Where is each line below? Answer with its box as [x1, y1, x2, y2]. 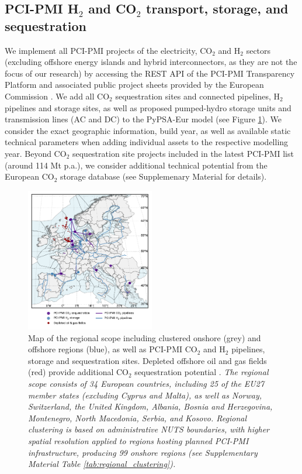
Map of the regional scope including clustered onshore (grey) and [28, 331, 261, 344]
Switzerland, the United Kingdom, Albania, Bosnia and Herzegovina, [28, 400, 273, 413]
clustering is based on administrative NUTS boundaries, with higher [28, 423, 269, 435]
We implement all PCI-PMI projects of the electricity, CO [5, 44, 213, 56]
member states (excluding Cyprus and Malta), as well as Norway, [28, 389, 262, 401]
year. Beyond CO [5, 147, 67, 159]
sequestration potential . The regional [134, 366, 269, 378]
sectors [246, 44, 271, 56]
